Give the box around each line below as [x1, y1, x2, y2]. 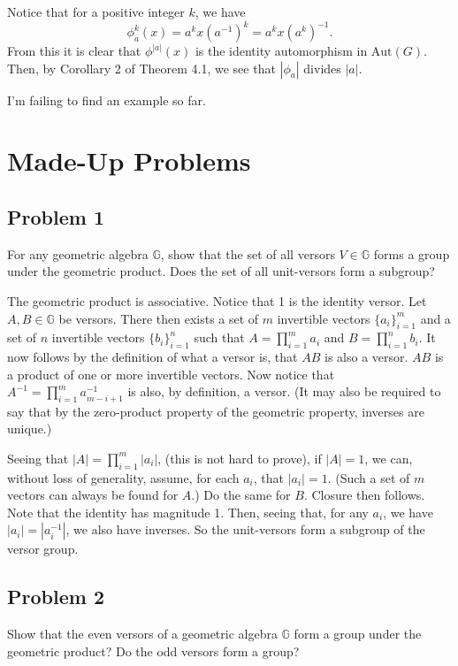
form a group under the [294, 624, 422, 643]
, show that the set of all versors [160, 244, 335, 263]
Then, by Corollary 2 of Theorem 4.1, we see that [7, 58, 276, 77]
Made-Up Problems [7, 142, 251, 179]
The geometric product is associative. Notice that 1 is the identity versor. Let [7, 292, 427, 310]
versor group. [7, 540, 79, 558]
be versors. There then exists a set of [58, 309, 259, 327]
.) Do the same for [191, 486, 291, 504]
